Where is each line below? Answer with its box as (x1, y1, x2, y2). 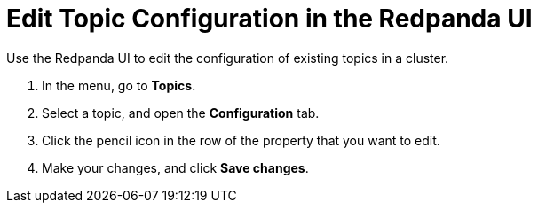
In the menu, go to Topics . (42, 77, 196, 93)
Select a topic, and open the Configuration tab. (42, 105, 320, 121)
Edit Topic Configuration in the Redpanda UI (6, 4, 533, 34)
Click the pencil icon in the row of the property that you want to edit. (42, 132, 440, 148)
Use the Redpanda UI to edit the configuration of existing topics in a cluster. (6, 50, 449, 66)
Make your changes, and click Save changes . (42, 159, 309, 175)
